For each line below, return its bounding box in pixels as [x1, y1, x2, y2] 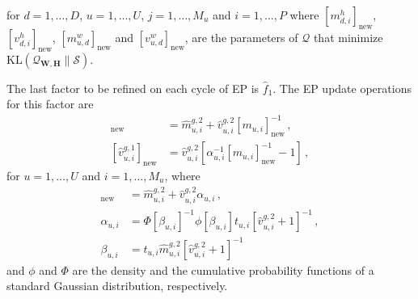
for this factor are [6, 95, 94, 112]
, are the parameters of [184, 28, 298, 45]
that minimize [313, 28, 383, 45]
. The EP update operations [272, 79, 412, 96]
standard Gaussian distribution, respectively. [6, 277, 228, 294]
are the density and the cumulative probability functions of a [72, 261, 374, 278]
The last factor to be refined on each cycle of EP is [6, 79, 260, 96]
